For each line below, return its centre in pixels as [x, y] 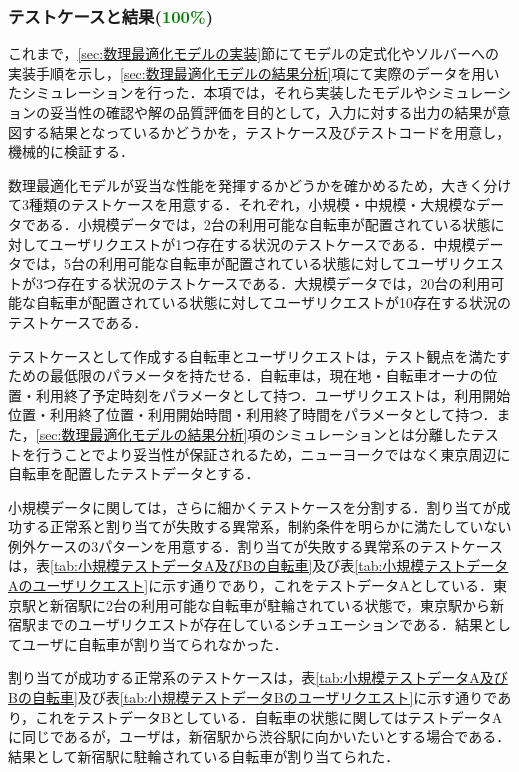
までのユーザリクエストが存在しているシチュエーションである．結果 [259, 624]
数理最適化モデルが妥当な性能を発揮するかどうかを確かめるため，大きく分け [260, 184]
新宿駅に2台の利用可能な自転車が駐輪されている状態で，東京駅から [270, 604]
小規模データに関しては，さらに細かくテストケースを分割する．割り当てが [252, 506]
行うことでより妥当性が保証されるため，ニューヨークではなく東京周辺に [273, 453]
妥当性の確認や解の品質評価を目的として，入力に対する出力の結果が [273, 112]
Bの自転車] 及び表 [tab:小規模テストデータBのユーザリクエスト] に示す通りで [253, 697]
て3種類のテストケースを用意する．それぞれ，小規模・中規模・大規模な [242, 204]
